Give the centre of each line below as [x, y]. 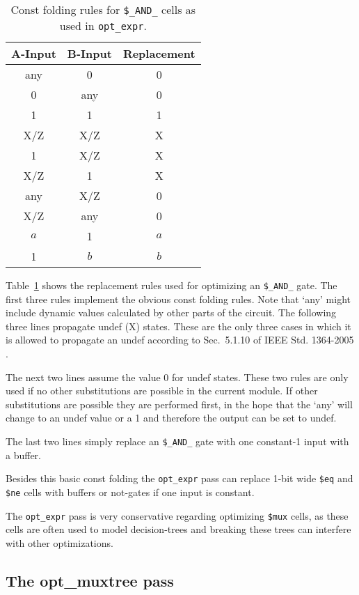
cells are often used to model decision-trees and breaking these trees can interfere [178, 529]
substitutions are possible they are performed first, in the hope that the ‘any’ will [179, 404]
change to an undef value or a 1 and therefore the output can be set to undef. [171, 418]
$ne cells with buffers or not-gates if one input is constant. [130, 492]
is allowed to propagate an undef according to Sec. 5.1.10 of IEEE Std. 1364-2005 [180, 340]
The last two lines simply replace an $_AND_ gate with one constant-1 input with [177, 441]
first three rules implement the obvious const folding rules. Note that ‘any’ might [178, 299]
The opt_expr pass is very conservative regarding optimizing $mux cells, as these [177, 515]
